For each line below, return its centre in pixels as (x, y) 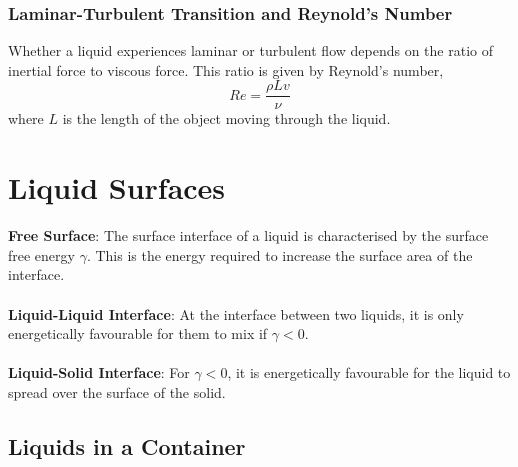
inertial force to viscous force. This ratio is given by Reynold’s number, (226, 69)
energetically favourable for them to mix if (138, 333)
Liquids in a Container (127, 445)
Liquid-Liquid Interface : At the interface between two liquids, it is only (236, 313)
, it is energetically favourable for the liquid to (369, 372)
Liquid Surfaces (117, 187)
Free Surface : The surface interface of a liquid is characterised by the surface (248, 235)
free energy (41, 254)
